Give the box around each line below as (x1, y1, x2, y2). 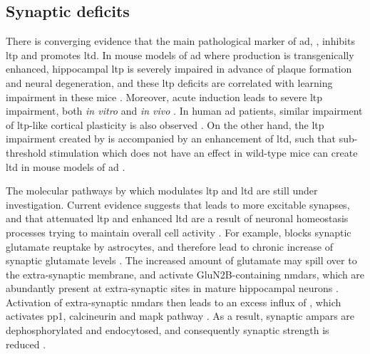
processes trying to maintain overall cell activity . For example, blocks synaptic (6, 224, 351, 239)
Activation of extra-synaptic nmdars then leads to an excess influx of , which (6, 294, 341, 309)
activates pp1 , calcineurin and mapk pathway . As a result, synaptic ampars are (6, 308, 355, 323)
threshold (6, 145, 46, 160)
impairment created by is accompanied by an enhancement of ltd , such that (6, 131, 336, 146)
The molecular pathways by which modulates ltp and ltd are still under (6, 183, 318, 198)
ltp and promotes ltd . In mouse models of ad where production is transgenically (6, 47, 354, 62)
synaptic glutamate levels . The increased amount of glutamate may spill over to (6, 253, 357, 268)
